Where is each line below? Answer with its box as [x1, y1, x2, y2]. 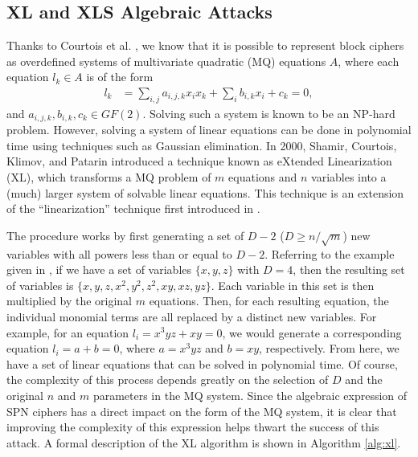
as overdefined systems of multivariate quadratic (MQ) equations [6, 52, 326, 69]
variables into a [311, 169, 387, 186]
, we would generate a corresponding [222, 324, 402, 341]
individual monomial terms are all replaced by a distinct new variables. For [6, 308, 377, 324]
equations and [228, 169, 297, 186]
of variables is [6, 276, 74, 293]
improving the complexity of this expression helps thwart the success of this [6, 418, 379, 435]
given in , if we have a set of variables [6, 261, 192, 278]
